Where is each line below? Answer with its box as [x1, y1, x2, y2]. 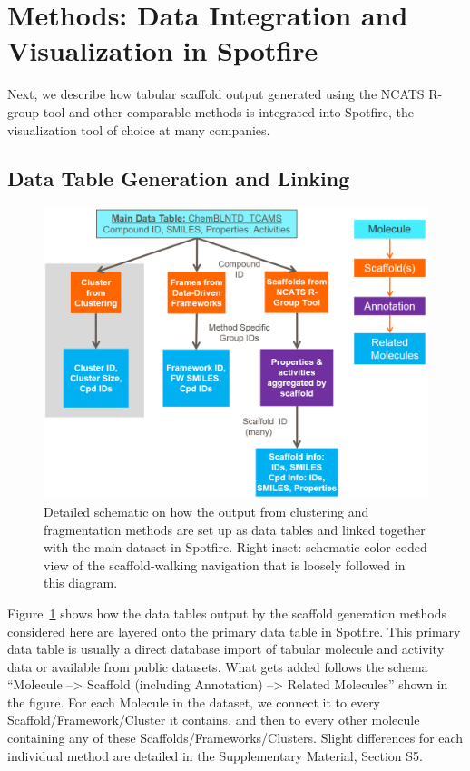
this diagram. [44, 573, 118, 592]
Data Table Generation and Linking [7, 164, 350, 193]
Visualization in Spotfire [7, 32, 318, 69]
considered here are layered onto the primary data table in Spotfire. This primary [7, 621, 461, 640]
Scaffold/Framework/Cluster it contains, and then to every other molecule [7, 710, 420, 729]
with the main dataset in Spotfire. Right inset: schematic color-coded [44, 538, 427, 557]
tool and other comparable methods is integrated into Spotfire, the [43, 102, 414, 121]
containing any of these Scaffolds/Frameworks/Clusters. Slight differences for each [7, 728, 464, 747]
